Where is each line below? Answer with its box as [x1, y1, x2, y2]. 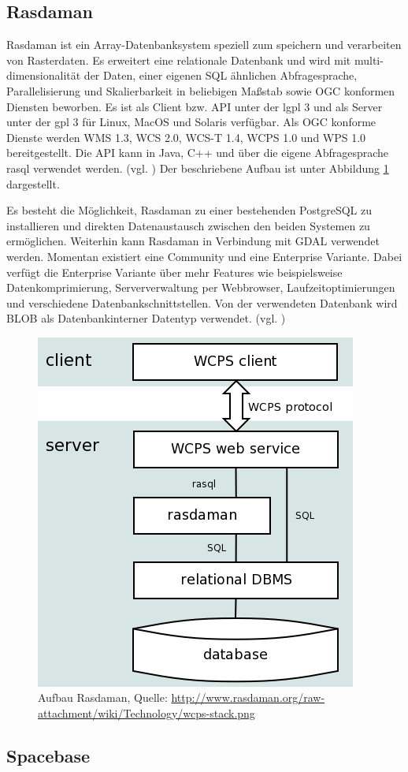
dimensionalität [6, 67, 81, 84]
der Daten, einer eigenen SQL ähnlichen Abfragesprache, [83, 67, 358, 84]
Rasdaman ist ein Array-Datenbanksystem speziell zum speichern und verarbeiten [6, 36, 402, 53]
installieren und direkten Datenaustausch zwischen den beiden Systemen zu [6, 217, 370, 233]
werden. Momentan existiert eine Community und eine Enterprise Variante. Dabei [6, 248, 402, 264]
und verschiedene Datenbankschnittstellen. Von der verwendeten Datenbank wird [6, 294, 398, 311]
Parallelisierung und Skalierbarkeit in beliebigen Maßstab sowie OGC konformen [6, 82, 395, 99]
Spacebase [6, 744, 91, 768]
